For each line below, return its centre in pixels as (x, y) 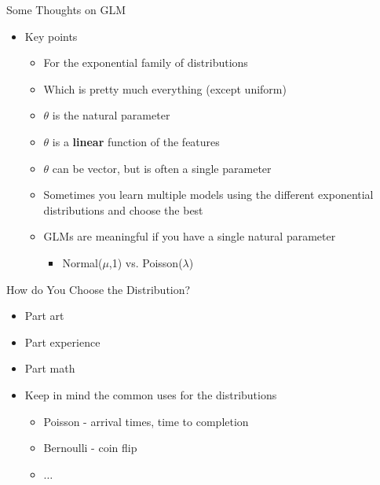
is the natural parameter (111, 115)
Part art (44, 316)
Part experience (62, 342)
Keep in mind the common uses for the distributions (151, 394)
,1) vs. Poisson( (146, 262)
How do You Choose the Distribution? (99, 289)
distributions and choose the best (123, 209)
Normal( (82, 262)
